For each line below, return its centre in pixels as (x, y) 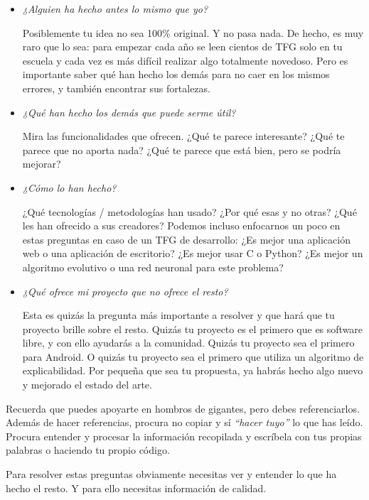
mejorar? (42, 164)
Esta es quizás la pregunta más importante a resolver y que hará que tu (178, 315)
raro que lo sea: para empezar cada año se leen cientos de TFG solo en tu (182, 47)
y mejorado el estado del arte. (87, 385)
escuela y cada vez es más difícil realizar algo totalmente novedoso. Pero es (185, 60)
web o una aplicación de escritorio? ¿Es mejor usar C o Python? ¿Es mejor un (193, 253)
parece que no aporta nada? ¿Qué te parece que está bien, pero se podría (182, 150)
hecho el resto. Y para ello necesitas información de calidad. (136, 488)
